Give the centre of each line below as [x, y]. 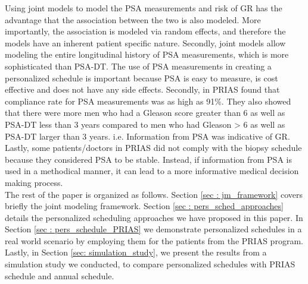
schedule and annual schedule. [60, 275]
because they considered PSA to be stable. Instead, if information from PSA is [148, 159]
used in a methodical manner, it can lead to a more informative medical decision [152, 171]
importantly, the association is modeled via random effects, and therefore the [145, 31]
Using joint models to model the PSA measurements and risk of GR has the [144, 8]
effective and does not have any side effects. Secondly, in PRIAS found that [142, 89]
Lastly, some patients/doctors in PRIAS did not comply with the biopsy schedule [153, 148]
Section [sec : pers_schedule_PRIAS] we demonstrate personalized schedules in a [153, 229]
